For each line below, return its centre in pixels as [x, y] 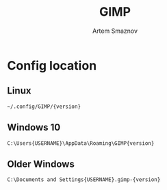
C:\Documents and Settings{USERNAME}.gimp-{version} [84, 180]
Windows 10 [34, 127]
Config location [52, 65]
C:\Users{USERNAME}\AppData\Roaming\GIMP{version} [81, 143]
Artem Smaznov [115, 31]
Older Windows [41, 164]
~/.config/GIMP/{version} [44, 107]
